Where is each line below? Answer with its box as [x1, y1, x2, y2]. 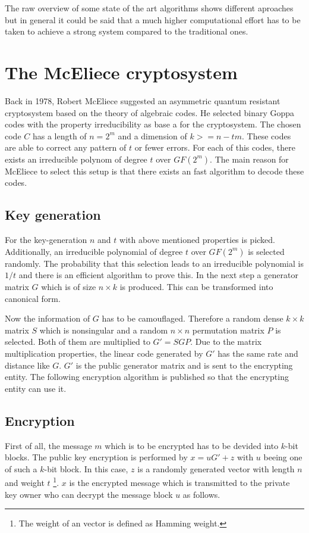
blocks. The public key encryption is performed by [5, 451, 188, 463]
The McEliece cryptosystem [5, 60, 238, 84]
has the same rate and [217, 347, 298, 360]
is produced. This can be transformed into [119, 280, 273, 293]
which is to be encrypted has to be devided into [105, 439, 279, 451]
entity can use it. [5, 382, 67, 394]
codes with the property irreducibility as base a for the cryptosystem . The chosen [5, 118, 301, 130]
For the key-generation [5, 233, 87, 246]
